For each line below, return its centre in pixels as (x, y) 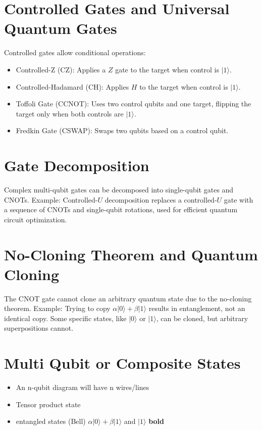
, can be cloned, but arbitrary (202, 318)
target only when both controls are (70, 113)
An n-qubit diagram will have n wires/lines (83, 387)
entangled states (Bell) (51, 421)
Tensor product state (48, 404)
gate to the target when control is (167, 69)
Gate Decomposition (77, 165)
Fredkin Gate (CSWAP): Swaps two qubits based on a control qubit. (122, 130)
